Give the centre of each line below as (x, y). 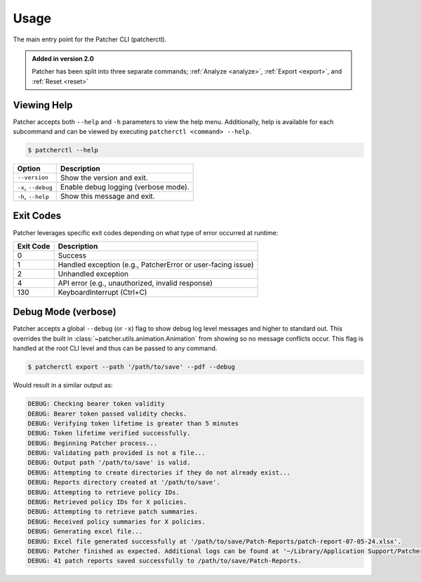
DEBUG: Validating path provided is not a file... (117, 453)
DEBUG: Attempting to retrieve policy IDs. (104, 492)
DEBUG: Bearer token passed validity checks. (107, 414)
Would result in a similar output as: (63, 385)
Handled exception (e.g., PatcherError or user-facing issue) (156, 265)
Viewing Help (43, 105)
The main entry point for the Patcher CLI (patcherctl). (90, 39)
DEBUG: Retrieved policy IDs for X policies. (107, 502)
